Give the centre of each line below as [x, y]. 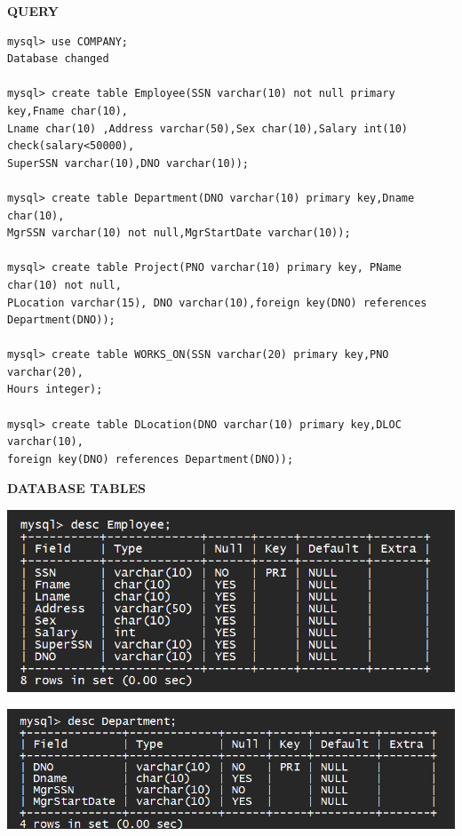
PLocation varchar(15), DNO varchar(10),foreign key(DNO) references [217, 303]
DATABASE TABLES [76, 488]
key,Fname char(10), [68, 111]
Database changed [58, 59]
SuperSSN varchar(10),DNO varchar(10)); [128, 163]
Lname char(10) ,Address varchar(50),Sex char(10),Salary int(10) [208, 128]
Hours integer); [55, 390]
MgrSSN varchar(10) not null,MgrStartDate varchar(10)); [179, 233]
